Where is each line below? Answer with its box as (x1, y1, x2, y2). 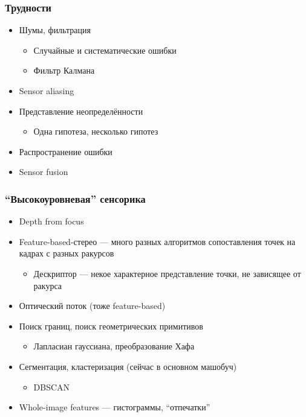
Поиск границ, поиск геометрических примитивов (19, 319, 203, 332)
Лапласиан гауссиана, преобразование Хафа (33, 340, 195, 352)
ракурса (33, 279, 62, 291)
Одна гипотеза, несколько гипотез (33, 125, 158, 138)
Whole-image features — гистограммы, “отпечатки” (19, 401, 210, 413)
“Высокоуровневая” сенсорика (5, 191, 146, 206)
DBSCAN (33, 380, 70, 393)
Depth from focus (19, 215, 84, 228)
